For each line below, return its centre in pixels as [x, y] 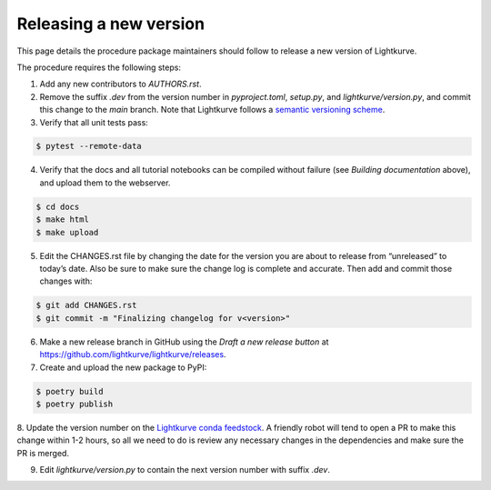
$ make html [63, 220]
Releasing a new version [110, 24]
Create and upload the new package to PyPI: [123, 367]
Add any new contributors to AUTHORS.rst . [120, 84]
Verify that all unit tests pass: [94, 122]
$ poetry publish [75, 404]
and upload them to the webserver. [105, 183]
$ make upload [67, 232]
